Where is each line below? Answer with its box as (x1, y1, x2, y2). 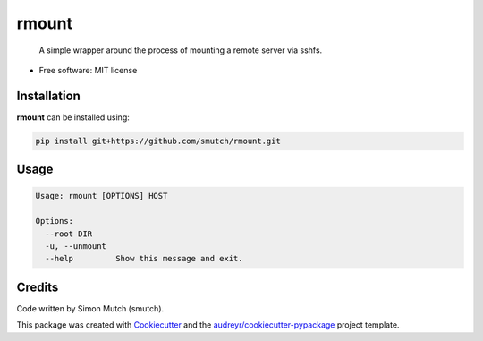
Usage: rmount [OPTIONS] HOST (35, 191, 168, 201)
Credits (16, 279, 59, 294)
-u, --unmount (45, 241, 107, 251)
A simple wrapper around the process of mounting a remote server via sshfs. (38, 45, 323, 55)
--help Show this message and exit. (45, 253, 243, 264)
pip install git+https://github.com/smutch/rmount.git (35, 135, 281, 146)
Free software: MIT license (38, 64, 138, 75)
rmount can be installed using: (16, 112, 130, 123)
